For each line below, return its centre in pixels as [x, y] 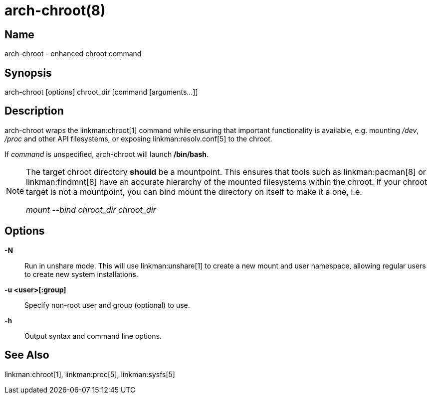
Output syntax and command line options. [93, 336]
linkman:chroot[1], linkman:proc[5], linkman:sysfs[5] [90, 374]
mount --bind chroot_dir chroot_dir [91, 209]
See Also [27, 355]
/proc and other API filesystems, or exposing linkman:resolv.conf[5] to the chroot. [138, 138]
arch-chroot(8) [55, 10]
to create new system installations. [81, 274]
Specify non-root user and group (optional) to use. [107, 305]
